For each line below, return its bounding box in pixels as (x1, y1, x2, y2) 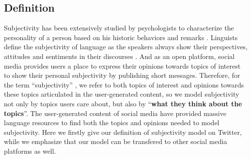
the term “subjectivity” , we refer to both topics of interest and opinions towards (4, 79, 244, 89)
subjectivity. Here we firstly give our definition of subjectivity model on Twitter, (4, 127, 242, 137)
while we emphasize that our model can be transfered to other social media (4, 136, 227, 146)
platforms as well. (4, 145, 56, 156)
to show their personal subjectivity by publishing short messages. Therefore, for (4, 70, 240, 80)
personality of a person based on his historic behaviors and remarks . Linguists (4, 32, 238, 42)
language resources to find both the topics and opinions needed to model (4, 117, 220, 128)
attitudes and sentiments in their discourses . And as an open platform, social (4, 51, 235, 61)
